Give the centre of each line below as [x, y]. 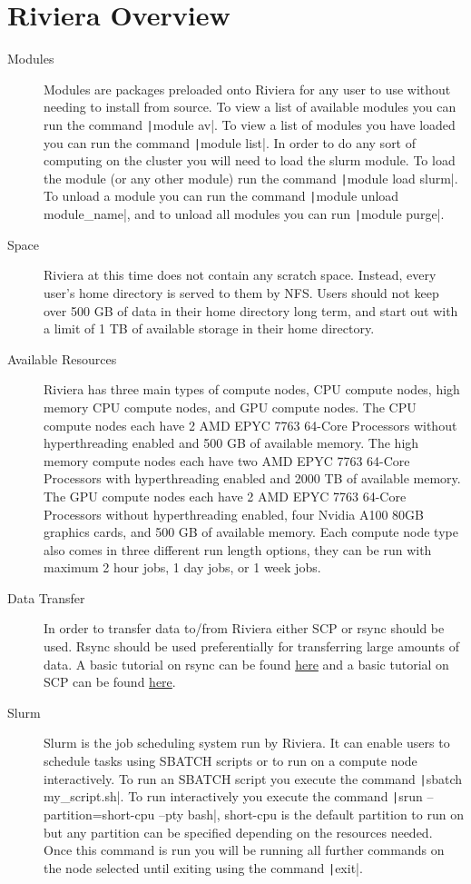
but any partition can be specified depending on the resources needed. [238, 832]
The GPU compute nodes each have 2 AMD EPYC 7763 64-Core [225, 496]
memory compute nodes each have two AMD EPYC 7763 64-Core [227, 460]
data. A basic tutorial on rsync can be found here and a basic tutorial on [246, 664]
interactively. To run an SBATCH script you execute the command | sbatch [253, 778]
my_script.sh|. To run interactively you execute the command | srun [233, 796]
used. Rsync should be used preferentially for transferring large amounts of [251, 646]
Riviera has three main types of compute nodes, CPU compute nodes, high [252, 389]
